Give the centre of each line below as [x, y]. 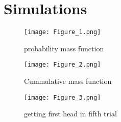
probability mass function [64, 48]
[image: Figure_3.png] [63, 97]
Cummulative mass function [68, 81]
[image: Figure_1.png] [63, 32]
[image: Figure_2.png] [63, 65]
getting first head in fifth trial [70, 114]
